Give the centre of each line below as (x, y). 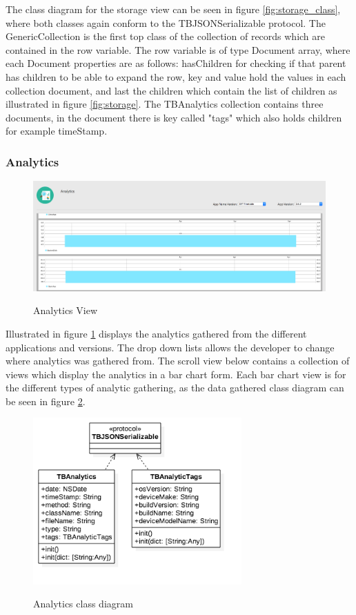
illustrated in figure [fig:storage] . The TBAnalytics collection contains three (165, 104)
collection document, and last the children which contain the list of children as (171, 90)
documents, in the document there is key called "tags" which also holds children (174, 117)
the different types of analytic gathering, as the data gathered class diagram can (175, 388)
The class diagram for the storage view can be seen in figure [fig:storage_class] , (173, 9)
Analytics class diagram (83, 604)
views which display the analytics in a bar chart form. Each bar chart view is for (176, 374)
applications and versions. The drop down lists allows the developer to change (170, 347)
